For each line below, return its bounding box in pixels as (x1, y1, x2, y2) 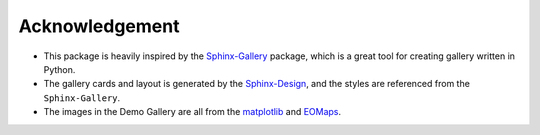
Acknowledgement (18, 15, 180, 37)
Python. (43, 63, 76, 75)
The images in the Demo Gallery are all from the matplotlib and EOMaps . (43, 106, 342, 118)
